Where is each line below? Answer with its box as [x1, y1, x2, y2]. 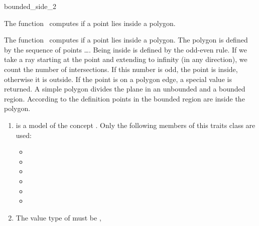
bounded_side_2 [4, 1, 56, 11]
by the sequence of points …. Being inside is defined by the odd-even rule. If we [4, 44, 247, 54]
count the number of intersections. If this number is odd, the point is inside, [4, 63, 238, 74]
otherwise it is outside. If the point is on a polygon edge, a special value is [4, 73, 232, 84]
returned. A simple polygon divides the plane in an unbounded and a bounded [4, 83, 245, 94]
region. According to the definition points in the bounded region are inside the [4, 93, 245, 103]
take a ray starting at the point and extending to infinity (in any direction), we [4, 54, 247, 64]
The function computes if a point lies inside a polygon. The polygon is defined [4, 34, 248, 45]
